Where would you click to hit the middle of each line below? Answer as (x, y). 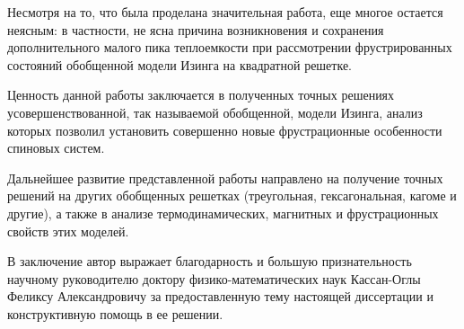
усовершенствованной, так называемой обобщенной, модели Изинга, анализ (215, 112)
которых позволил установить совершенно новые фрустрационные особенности (225, 130)
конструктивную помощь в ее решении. (115, 313)
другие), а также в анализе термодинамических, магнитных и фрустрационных (223, 213)
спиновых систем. (56, 148)
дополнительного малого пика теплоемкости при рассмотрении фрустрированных (230, 47)
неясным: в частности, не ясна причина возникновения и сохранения (196, 29)
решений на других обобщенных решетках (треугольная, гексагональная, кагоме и (232, 196)
